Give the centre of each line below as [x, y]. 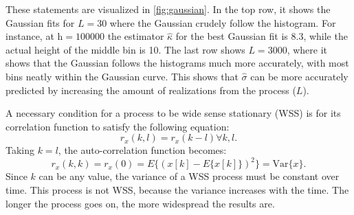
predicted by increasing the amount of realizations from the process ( [151, 90]
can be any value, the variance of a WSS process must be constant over [189, 176]
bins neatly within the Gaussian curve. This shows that [122, 76]
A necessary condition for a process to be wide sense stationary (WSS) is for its [173, 113]
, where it [307, 49]
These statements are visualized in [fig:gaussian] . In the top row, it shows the [168, 9]
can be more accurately [299, 76]
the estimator [136, 36]
